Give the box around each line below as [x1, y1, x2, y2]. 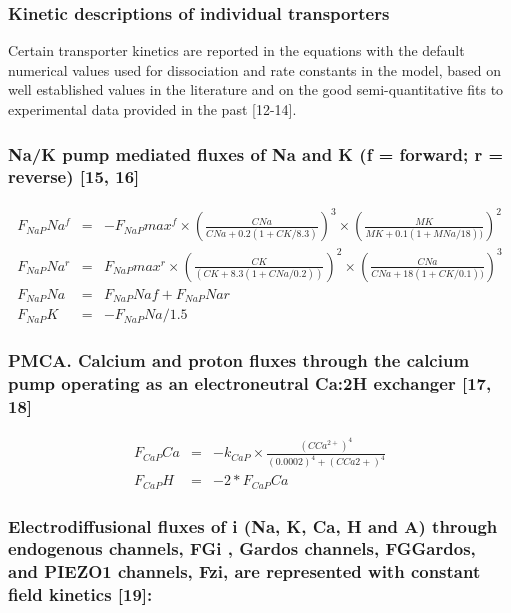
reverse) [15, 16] [8, 164, 140, 189]
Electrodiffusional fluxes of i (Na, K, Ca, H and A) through [8, 513, 498, 538]
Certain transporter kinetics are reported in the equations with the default [8, 40, 465, 61]
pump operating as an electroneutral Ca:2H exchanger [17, [8, 371, 492, 396]
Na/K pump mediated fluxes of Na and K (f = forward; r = [8, 141, 504, 166]
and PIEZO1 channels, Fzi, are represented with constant [8, 559, 481, 584]
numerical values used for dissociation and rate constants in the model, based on [8, 59, 501, 80]
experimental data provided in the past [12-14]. [8, 99, 297, 119]
